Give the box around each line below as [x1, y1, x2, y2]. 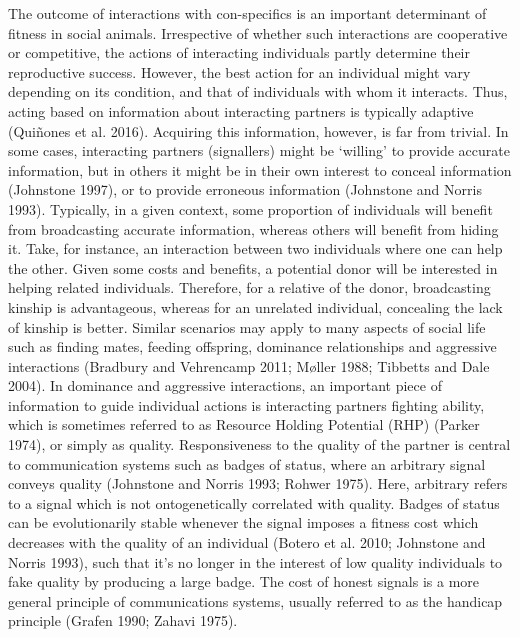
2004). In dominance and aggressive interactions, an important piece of [8, 375, 442, 396]
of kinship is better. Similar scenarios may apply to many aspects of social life [8, 316, 486, 337]
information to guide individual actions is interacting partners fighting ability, [8, 394, 485, 415]
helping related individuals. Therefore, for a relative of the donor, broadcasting [8, 277, 491, 298]
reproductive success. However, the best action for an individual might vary [8, 61, 471, 82]
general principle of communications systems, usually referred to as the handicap [8, 590, 503, 611]
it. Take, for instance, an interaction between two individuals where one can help [8, 238, 503, 259]
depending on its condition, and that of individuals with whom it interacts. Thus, [8, 81, 508, 102]
